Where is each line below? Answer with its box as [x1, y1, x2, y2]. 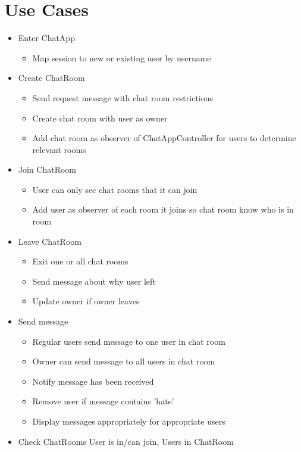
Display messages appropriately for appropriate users [32, 415, 225, 427]
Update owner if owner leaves [32, 295, 140, 307]
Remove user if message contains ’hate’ [32, 395, 174, 407]
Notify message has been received [32, 375, 154, 387]
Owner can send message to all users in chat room [32, 355, 215, 367]
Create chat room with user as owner [32, 111, 168, 124]
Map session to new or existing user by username [32, 51, 211, 64]
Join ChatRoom [18, 163, 77, 176]
